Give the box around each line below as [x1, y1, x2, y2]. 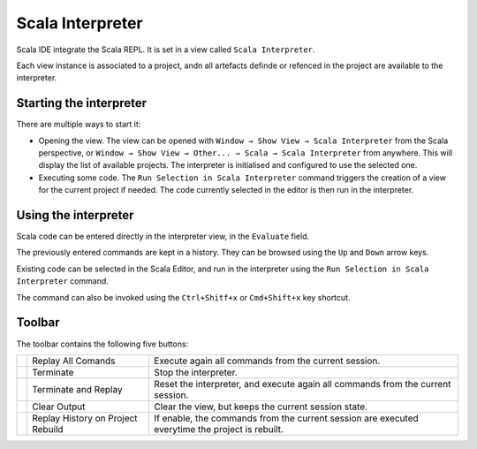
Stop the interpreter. [154, 366, 238, 378]
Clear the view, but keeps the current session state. [154, 400, 368, 413]
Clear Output [32, 400, 86, 413]
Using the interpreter [16, 208, 134, 223]
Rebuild [32, 422, 64, 435]
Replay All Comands [32, 354, 116, 367]
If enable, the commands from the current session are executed [154, 412, 419, 424]
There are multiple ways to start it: [16, 119, 141, 130]
